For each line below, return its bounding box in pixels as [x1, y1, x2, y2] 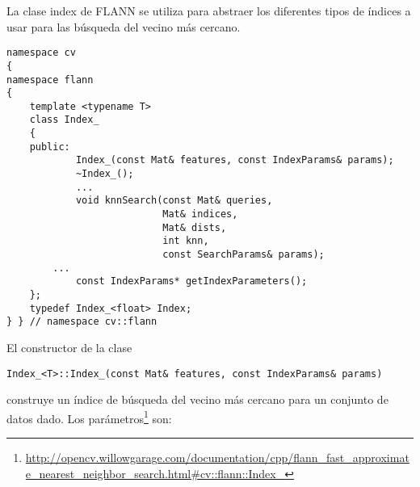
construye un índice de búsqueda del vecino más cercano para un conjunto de [6, 391, 388, 408]
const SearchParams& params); [162, 249, 325, 261]
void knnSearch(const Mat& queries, [75, 195, 273, 207]
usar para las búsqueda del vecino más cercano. [6, 18, 241, 35]
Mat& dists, [162, 221, 227, 233]
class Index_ [29, 114, 99, 126]
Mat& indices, [162, 208, 238, 220]
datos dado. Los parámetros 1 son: [6, 407, 172, 426]
